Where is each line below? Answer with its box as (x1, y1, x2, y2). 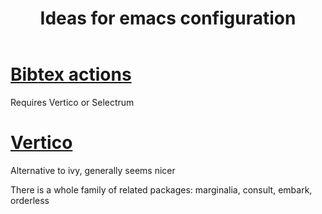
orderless (10, 194, 50, 206)
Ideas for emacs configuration (39, 7, 297, 30)
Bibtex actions (10, 63, 132, 86)
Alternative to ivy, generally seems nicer (10, 164, 176, 176)
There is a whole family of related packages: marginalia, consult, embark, (10, 183, 313, 196)
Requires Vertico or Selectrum (10, 96, 135, 108)
